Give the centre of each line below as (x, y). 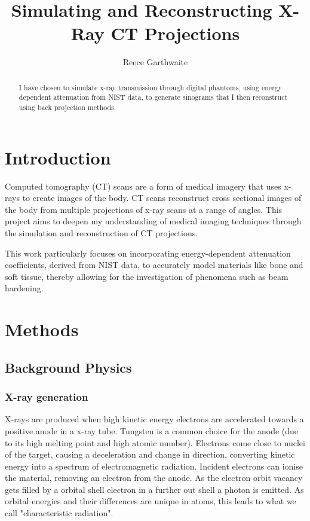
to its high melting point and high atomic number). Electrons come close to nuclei (155, 442)
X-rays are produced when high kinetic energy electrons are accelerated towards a (154, 419)
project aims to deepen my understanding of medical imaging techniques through (153, 221)
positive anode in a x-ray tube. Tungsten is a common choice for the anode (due (152, 430)
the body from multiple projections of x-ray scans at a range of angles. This (144, 209)
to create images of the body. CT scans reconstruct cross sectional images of (162, 198)
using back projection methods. (67, 107)
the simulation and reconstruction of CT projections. (102, 232)
